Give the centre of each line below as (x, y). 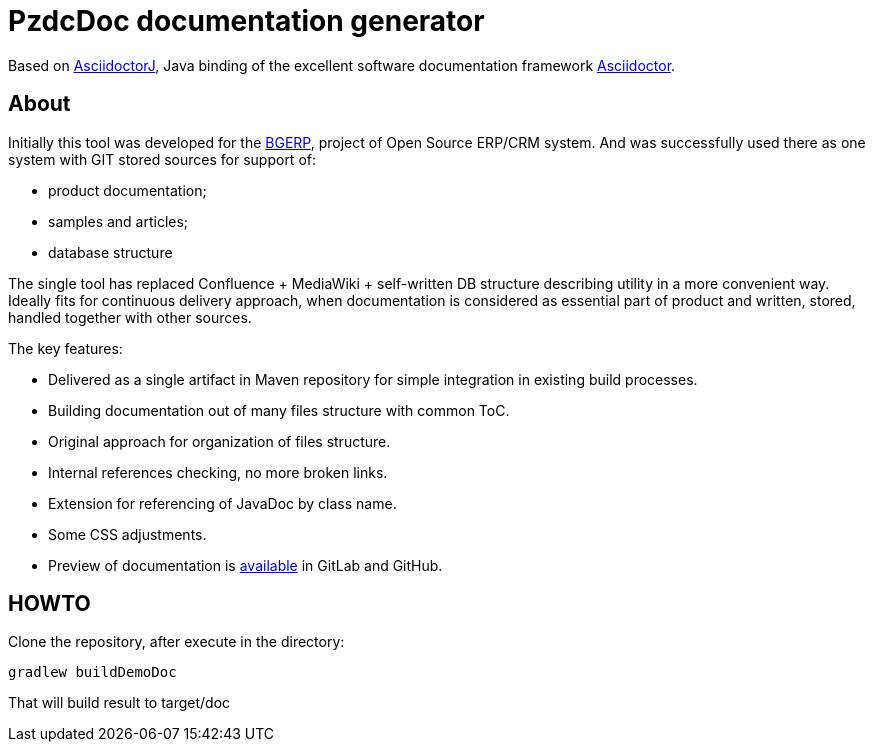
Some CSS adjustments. (127, 534)
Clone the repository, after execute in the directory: (176, 642)
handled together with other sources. (130, 317)
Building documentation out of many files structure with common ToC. (279, 410)
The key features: (65, 348)
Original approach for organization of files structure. (219, 441)
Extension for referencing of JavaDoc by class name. (222, 503)
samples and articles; (118, 221)
